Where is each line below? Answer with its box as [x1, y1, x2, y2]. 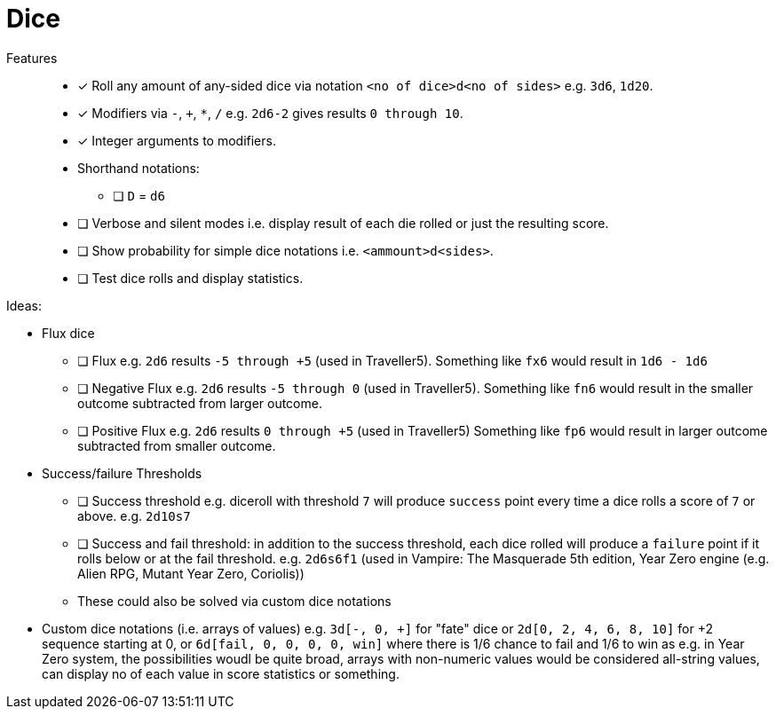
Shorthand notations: [77, 160, 200, 176]
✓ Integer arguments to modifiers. [77, 132, 276, 148]
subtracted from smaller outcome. [77, 437, 276, 453]
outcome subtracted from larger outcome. [77, 395, 322, 411]
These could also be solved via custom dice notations [77, 593, 392, 609]
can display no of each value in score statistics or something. [42, 665, 400, 681]
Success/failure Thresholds [42, 465, 202, 481]
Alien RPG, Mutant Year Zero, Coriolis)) [77, 565, 305, 581]
